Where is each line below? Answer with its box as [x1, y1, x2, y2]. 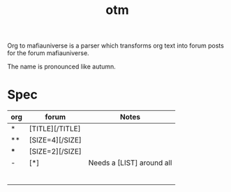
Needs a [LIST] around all [88, 158, 172, 168]
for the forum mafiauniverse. [7, 49, 89, 57]
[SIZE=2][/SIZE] [29, 147, 82, 156]
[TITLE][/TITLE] [29, 124, 82, 134]
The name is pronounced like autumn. [7, 62, 117, 71]
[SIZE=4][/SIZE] [29, 135, 82, 145]
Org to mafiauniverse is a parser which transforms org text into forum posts [7, 41, 225, 50]
